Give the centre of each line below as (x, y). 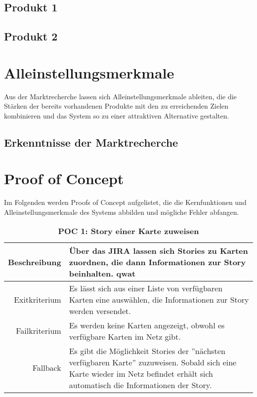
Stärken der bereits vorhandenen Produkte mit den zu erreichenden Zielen (116, 106)
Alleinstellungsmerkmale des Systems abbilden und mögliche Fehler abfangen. (122, 212)
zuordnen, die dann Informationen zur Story (157, 262)
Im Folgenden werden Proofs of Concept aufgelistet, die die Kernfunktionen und (125, 202)
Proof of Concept (64, 179)
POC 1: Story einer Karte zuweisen (128, 231)
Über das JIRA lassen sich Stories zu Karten (158, 250)
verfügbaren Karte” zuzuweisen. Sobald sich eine (153, 362)
